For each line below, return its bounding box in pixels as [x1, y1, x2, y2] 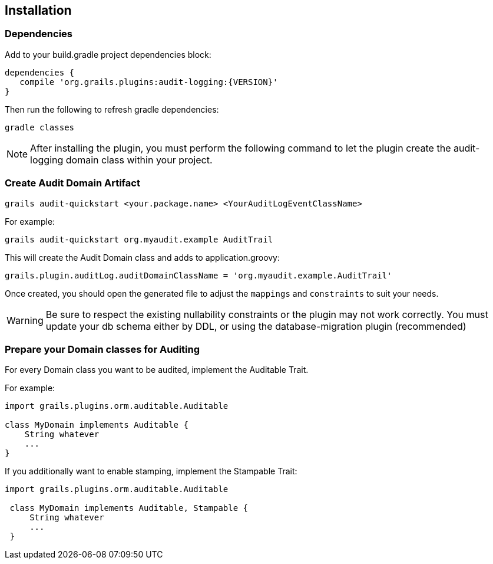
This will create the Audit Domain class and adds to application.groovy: [5, 252, 280, 263]
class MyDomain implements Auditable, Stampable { [9, 503, 249, 513]
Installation [5, 3, 72, 18]
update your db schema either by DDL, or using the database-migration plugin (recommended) [45, 320, 466, 332]
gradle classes [5, 122, 75, 132]
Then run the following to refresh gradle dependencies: [5, 104, 219, 114]
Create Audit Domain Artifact [5, 177, 140, 189]
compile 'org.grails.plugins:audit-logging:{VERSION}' [19, 77, 278, 87]
